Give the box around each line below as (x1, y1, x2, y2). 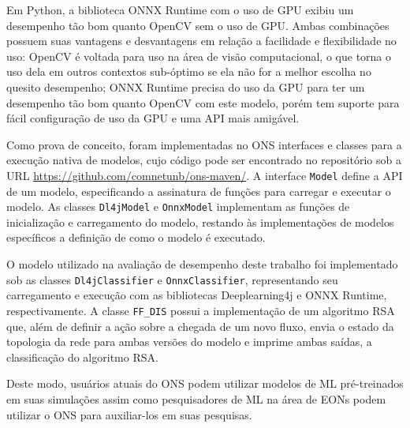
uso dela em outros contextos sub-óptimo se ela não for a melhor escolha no (6, 63, 371, 80)
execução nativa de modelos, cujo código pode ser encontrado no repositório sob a (6, 152, 401, 168)
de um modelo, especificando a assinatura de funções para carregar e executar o (6, 182, 391, 199)
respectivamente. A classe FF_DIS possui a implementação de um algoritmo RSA (6, 302, 395, 318)
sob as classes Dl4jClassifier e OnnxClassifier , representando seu (6, 271, 338, 287)
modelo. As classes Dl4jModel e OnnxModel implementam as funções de (6, 198, 350, 215)
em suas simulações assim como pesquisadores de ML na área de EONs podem (6, 390, 386, 407)
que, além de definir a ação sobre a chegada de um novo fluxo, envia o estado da (6, 317, 394, 334)
